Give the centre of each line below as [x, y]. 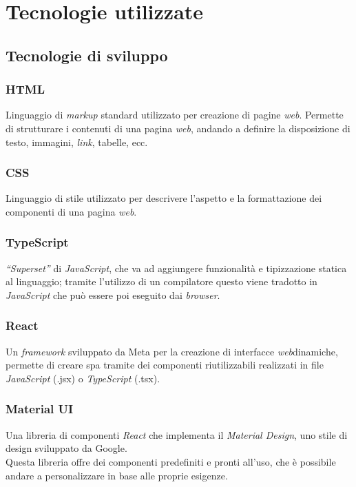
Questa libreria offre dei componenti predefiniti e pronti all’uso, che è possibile [171, 461]
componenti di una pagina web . [71, 211]
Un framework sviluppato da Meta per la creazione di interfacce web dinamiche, [172, 351]
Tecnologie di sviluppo [87, 55]
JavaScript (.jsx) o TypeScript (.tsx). [83, 378]
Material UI [40, 409]
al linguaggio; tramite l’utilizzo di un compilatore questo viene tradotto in [161, 281]
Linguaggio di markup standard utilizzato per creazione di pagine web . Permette [175, 115]
